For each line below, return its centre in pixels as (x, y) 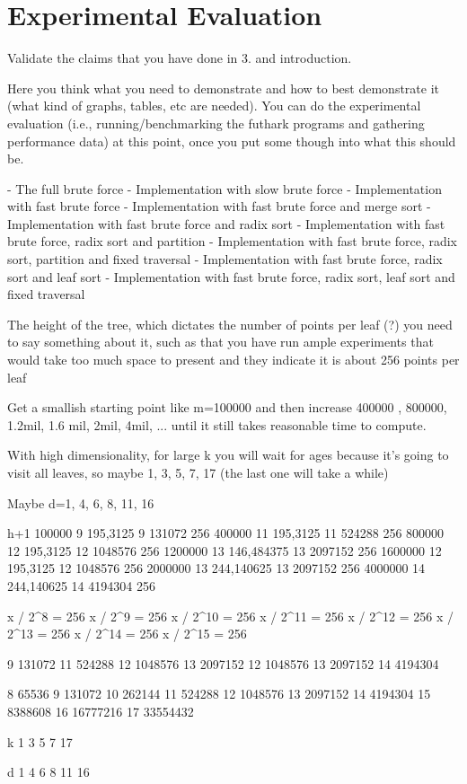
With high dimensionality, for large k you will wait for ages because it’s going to (228, 455)
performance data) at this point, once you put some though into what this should (232, 141)
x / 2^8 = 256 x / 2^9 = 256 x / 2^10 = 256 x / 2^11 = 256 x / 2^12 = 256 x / (230, 616)
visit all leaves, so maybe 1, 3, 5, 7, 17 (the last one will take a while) (198, 472)
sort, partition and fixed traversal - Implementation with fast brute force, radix (225, 259)
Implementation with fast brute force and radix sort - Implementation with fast (226, 223)
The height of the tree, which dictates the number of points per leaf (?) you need (230, 324)
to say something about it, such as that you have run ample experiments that (220, 342)
